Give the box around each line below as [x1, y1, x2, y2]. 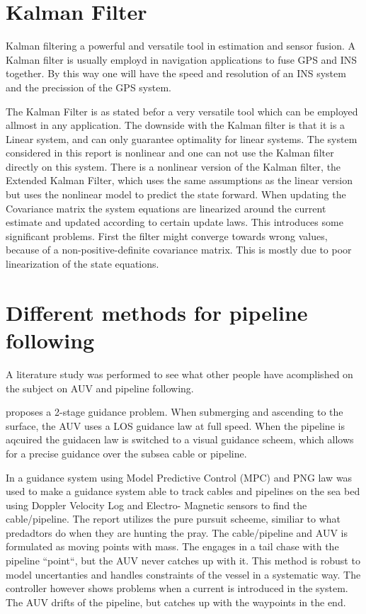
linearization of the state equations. [6, 256, 159, 271]
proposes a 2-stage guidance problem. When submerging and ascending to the [6, 404, 343, 419]
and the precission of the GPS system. [6, 79, 171, 94]
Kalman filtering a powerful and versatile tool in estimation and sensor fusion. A [6, 38, 356, 53]
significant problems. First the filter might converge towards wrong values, [6, 228, 328, 243]
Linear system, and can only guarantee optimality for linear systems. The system [6, 131, 358, 146]
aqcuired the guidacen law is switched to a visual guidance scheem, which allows [6, 432, 354, 447]
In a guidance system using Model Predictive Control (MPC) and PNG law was [6, 470, 353, 484]
